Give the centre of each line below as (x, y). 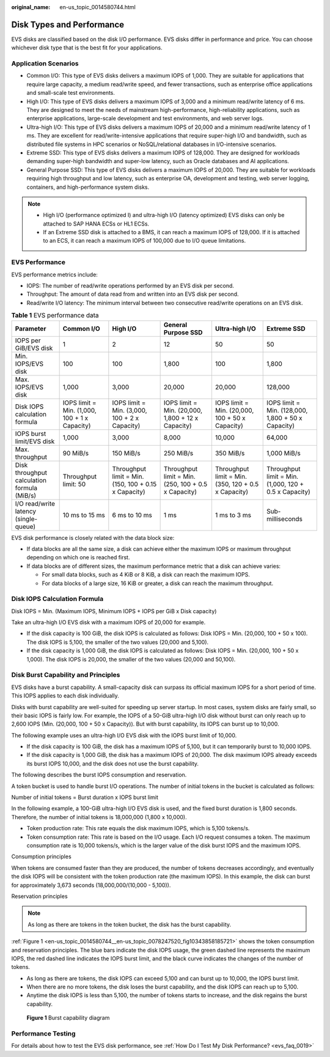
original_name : (31, 7)
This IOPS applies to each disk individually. (65, 696)
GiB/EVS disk (34, 348)
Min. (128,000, (287, 410)
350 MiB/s (230, 453)
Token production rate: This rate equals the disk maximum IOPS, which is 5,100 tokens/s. (138, 828)
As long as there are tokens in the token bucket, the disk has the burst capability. (130, 924)
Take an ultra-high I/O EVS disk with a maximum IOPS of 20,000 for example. (108, 622)
